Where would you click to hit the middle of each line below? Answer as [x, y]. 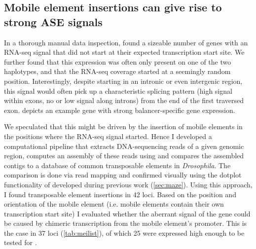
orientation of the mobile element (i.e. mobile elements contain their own [114, 204]
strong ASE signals [53, 21]
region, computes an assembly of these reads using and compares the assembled [124, 156]
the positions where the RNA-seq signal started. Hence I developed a [108, 136]
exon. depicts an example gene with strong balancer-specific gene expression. [120, 110]
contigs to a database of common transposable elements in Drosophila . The [117, 165]
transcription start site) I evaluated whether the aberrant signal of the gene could [127, 213]
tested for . [20, 242]
